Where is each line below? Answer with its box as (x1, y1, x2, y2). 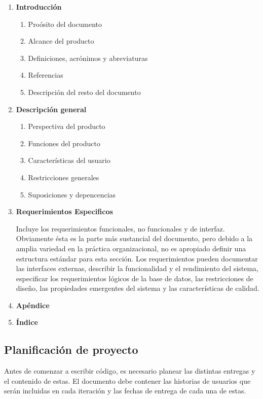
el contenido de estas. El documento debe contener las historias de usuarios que (4, 375, 251, 386)
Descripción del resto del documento (28, 86, 141, 97)
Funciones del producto (28, 138, 100, 148)
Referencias (28, 70, 63, 80)
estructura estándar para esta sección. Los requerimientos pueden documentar (16, 253, 258, 263)
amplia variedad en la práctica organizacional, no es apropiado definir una (16, 243, 246, 253)
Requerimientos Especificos (16, 206, 113, 217)
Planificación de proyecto (4, 342, 138, 357)
